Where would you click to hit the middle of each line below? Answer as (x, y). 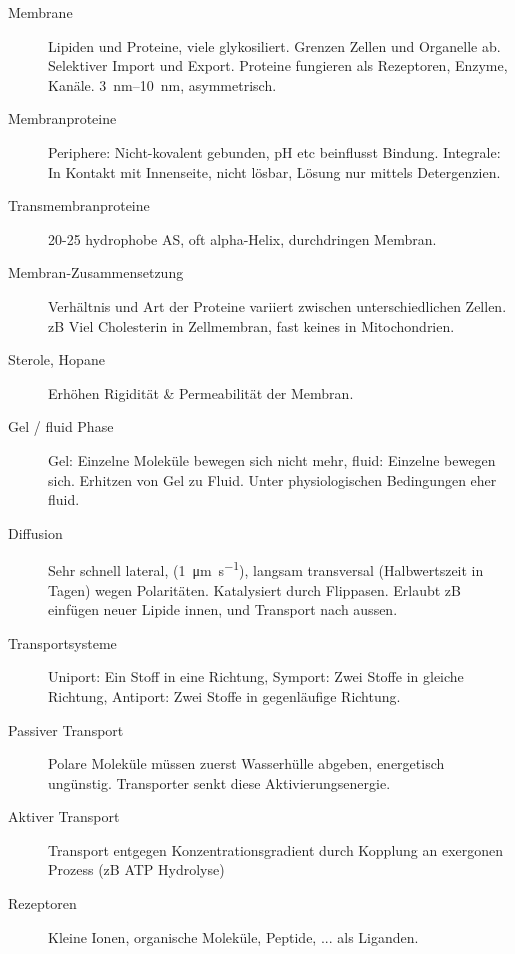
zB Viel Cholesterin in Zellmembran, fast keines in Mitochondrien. (251, 325)
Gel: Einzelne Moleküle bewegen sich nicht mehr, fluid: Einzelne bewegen (272, 459)
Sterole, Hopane (56, 359)
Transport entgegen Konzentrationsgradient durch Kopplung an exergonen (276, 849)
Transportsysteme (62, 642)
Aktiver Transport (64, 816)
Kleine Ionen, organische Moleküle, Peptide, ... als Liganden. (233, 936)
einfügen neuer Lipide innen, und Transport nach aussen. (223, 609)
